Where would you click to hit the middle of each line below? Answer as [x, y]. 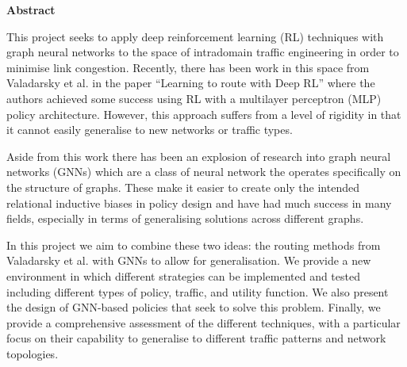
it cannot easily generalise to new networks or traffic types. [150, 130]
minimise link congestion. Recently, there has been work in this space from [188, 67]
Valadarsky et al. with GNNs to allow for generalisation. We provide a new [189, 260]
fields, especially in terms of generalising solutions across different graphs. [185, 218]
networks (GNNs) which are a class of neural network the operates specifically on [204, 172]
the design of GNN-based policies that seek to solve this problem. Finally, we [194, 307]
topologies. [33, 353]
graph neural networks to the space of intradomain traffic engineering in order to [203, 52]
